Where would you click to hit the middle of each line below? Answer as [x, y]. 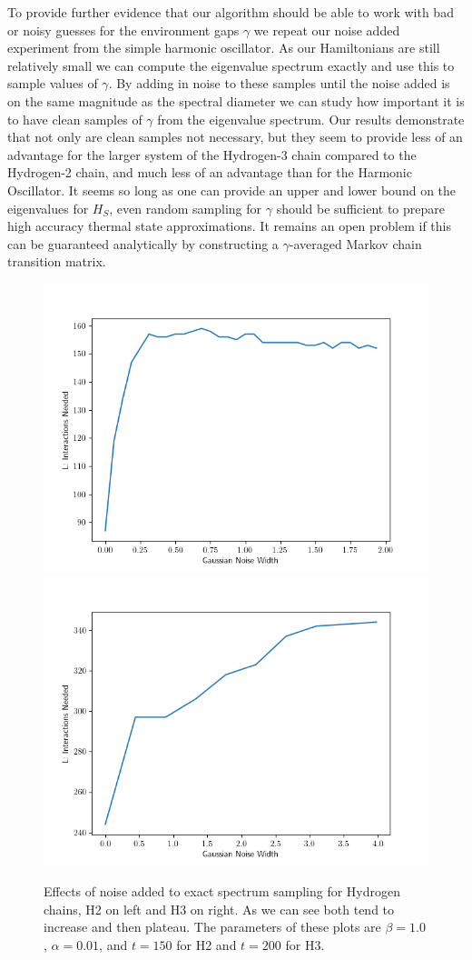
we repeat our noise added [327, 30]
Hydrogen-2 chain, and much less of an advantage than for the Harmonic [210, 172]
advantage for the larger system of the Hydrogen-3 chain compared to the [212, 154]
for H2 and [206, 944]
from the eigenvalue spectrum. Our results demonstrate [311, 119]
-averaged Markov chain [355, 243]
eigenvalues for [48, 208]
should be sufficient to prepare [360, 208]
